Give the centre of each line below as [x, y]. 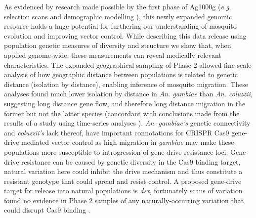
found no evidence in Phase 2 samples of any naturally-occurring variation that [124, 200]
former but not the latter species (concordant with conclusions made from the [122, 113]
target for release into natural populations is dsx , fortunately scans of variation [123, 191]
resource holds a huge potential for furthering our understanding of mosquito [120, 26]
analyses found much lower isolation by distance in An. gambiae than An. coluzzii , [128, 94]
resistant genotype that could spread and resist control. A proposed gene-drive [123, 181]
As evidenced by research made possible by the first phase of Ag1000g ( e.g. [118, 6]
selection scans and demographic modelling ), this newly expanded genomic [118, 16]
